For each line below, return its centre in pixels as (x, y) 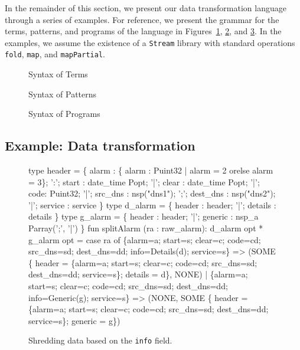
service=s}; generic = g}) (74, 320)
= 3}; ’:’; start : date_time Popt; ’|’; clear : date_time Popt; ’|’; (144, 181)
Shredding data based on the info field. (100, 340)
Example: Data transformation (100, 145)
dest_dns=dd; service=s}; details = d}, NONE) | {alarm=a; (138, 274)
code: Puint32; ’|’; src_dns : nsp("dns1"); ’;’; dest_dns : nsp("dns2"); (152, 193)
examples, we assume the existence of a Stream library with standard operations (150, 42)
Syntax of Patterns (63, 94)
